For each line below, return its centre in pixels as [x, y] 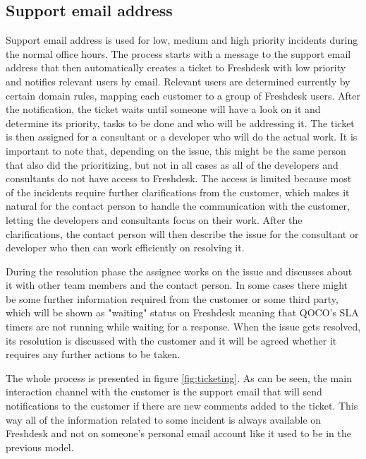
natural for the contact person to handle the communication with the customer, [178, 206]
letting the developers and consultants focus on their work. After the [154, 219]
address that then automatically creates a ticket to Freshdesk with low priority [176, 67]
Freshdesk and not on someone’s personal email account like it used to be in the [178, 433]
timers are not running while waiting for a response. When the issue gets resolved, [183, 327]
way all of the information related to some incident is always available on [164, 419]
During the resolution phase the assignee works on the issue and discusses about [179, 271]
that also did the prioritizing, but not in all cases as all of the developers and [172, 164]
